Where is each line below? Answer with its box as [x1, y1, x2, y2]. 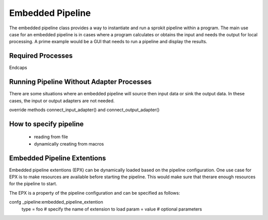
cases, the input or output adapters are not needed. [9, 97, 115, 104]
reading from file [34, 134, 68, 140]
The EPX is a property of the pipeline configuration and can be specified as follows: [9, 190, 181, 196]
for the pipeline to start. [9, 181, 57, 187]
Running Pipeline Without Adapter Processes [9, 77, 152, 86]
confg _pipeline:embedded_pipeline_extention [9, 199, 104, 205]
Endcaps [9, 65, 27, 71]
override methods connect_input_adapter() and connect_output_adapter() [9, 107, 160, 113]
